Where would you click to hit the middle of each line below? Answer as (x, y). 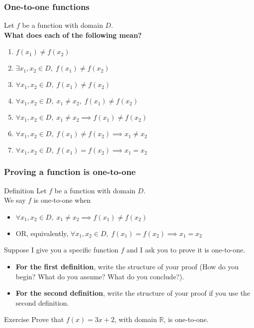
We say (15, 200)
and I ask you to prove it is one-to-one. (186, 250)
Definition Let (25, 190)
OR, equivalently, (42, 233)
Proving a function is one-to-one (70, 172)
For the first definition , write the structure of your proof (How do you (127, 266)
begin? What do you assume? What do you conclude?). (100, 276)
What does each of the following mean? (73, 35)
